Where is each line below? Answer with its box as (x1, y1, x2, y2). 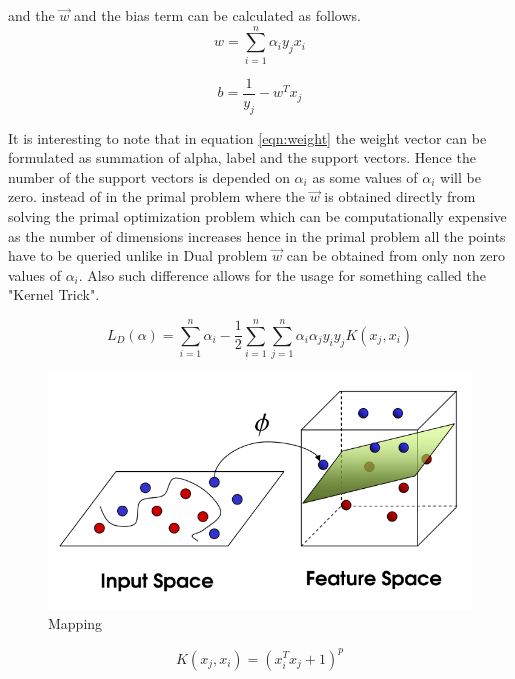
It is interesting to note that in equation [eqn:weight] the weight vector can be (8, 127, 487, 148)
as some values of (312, 166, 418, 187)
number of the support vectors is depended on (8, 166, 290, 187)
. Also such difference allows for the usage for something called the (78, 264, 486, 285)
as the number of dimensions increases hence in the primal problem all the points (8, 225, 506, 246)
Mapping (48, 613, 103, 634)
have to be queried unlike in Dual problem (8, 245, 268, 266)
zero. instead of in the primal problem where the (8, 186, 305, 207)
